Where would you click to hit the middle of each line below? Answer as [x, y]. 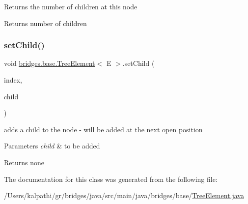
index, [13, 80]
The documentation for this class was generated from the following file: [111, 179]
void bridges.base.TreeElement [50, 63]
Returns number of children [45, 23]
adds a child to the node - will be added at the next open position [103, 129]
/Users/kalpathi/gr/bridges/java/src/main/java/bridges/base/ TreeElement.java [124, 195]
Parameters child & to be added [52, 146]
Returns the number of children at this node [71, 6]
